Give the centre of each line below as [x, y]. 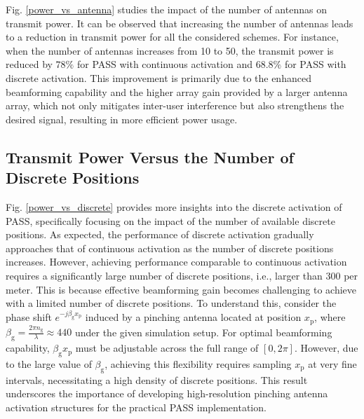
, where [330, 317]
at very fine [332, 363]
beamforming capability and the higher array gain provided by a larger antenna [177, 91]
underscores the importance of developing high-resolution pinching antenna [167, 393]
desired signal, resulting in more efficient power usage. [122, 119]
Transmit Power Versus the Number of [150, 157]
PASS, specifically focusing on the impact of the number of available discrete [170, 220]
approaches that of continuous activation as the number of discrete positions [170, 248]
